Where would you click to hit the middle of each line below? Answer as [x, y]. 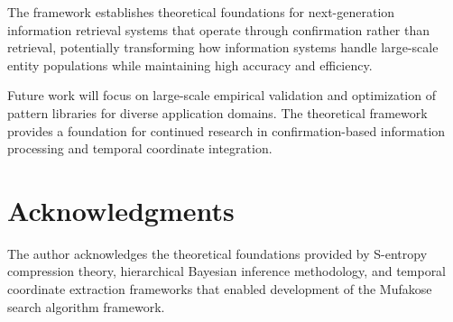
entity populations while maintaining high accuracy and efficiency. [190, 64]
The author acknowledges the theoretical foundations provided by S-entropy [217, 253]
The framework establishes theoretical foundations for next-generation [201, 12]
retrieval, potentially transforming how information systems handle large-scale [223, 47]
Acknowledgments [121, 210]
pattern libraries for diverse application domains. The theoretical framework [217, 112]
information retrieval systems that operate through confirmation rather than [219, 29]
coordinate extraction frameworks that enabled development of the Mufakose [220, 289]
